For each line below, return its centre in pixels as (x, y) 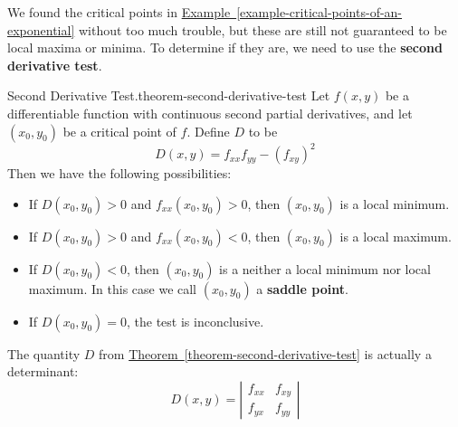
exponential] (41, 29)
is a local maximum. (396, 236)
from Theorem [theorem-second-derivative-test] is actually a (265, 353)
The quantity (44, 353)
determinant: (43, 371)
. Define (208, 131)
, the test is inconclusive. (196, 321)
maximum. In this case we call (113, 288)
